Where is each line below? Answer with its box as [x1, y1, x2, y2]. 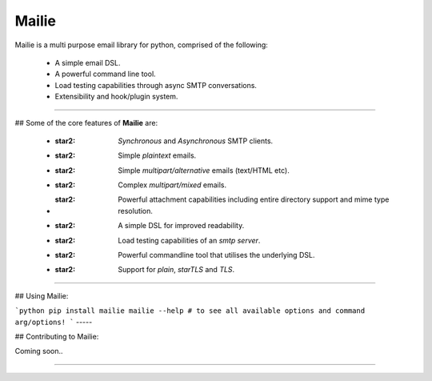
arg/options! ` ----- [14, 317, 93, 327]
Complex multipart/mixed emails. [118, 180, 227, 190]
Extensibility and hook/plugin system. [54, 92, 178, 102]
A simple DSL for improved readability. [118, 221, 245, 231]
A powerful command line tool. [54, 69, 156, 79]
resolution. [118, 206, 154, 215]
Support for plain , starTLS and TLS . [118, 265, 235, 275]
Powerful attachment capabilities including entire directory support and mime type [118, 195, 390, 204]
